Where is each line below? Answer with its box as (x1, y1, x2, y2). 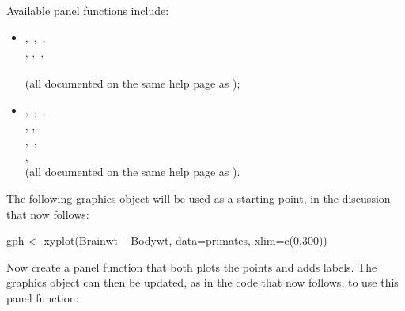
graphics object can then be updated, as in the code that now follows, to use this (6, 274, 399, 290)
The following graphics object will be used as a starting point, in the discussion (6, 189, 391, 206)
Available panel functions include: (6, 2, 169, 18)
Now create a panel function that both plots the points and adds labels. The (6, 258, 377, 275)
